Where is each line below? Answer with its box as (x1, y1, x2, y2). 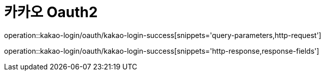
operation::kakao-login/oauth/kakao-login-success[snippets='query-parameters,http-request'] (4, 30, 321, 40)
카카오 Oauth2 (4, 4, 98, 21)
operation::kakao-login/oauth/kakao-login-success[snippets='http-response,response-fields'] (4, 46, 319, 55)
